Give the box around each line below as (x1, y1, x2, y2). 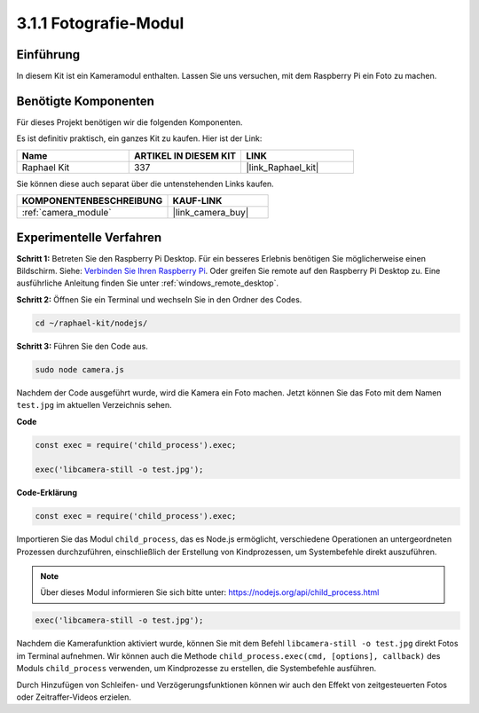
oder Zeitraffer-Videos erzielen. (16, 692, 132, 702)
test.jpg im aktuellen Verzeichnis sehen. (16, 400, 172, 411)
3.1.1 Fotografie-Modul (16, 13, 185, 33)
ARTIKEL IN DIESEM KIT (133, 149, 237, 161)
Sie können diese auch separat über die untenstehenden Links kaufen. (16, 178, 274, 189)
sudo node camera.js (35, 364, 124, 374)
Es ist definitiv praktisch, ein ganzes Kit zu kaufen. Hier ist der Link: (16, 133, 263, 144)
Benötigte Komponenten (16, 93, 155, 108)
